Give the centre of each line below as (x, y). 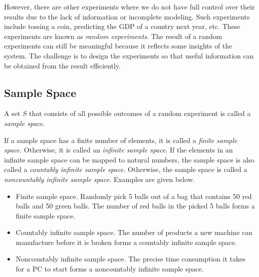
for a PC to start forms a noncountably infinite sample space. (110, 269)
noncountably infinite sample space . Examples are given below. (100, 179)
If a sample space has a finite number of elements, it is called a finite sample (121, 140)
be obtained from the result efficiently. (62, 65)
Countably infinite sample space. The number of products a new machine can (134, 232)
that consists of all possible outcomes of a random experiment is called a (140, 113)
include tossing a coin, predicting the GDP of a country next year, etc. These (122, 26)
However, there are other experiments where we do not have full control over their (129, 6)
